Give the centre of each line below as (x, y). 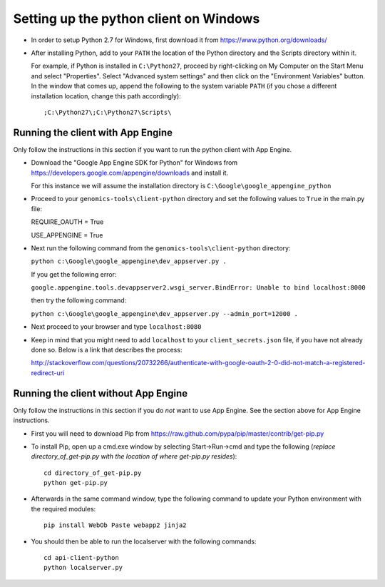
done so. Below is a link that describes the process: (107, 350)
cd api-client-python (81, 558)
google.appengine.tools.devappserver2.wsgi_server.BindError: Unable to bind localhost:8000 (199, 288)
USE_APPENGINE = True (67, 235)
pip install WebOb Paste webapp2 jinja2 (115, 525)
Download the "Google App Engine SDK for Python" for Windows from (134, 163)
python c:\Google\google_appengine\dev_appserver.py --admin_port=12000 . (165, 313)
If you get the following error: (74, 274)
